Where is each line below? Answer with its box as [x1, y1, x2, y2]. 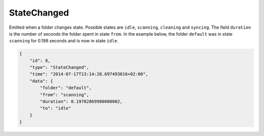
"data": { [29, 78, 53, 84]
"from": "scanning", [40, 92, 89, 97]
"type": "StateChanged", [29, 65, 89, 70]
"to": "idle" [40, 105, 71, 111]
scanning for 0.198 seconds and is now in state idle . [9, 38, 119, 44]
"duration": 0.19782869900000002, [40, 99, 123, 104]
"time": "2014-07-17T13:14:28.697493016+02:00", [29, 71, 149, 77]
